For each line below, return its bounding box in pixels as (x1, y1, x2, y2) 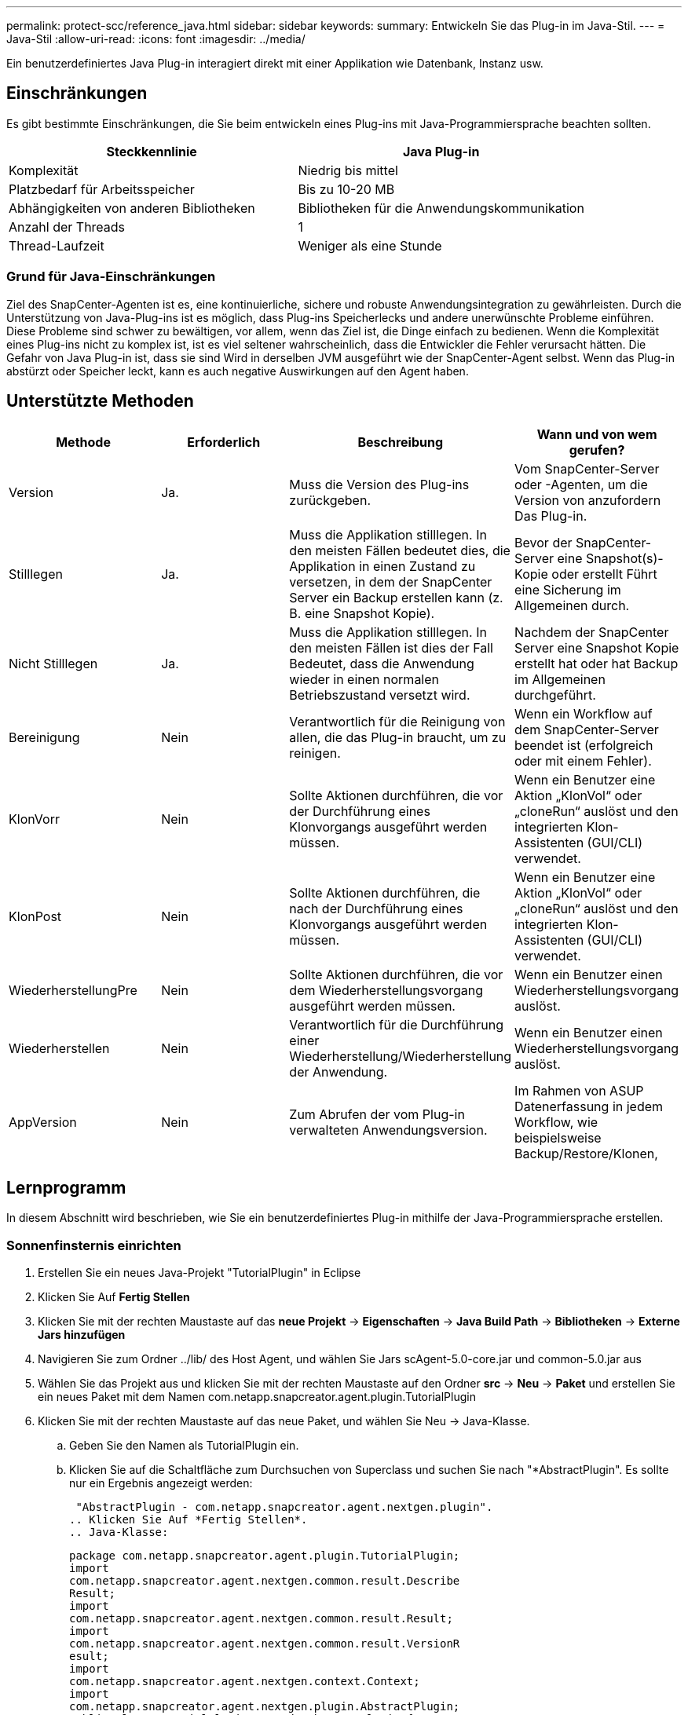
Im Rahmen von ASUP (514, 1083, 644, 1099)
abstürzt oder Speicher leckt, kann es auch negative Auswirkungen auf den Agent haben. (6, 364, 469, 378)
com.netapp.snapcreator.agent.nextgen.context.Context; (69, 1675, 420, 1688)
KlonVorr (9, 811, 60, 828)
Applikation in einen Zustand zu (289, 558, 476, 575)
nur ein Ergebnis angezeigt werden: (69, 1476, 253, 1490)
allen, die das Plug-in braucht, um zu (289, 730, 507, 746)
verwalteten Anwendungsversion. (289, 1122, 488, 1139)
